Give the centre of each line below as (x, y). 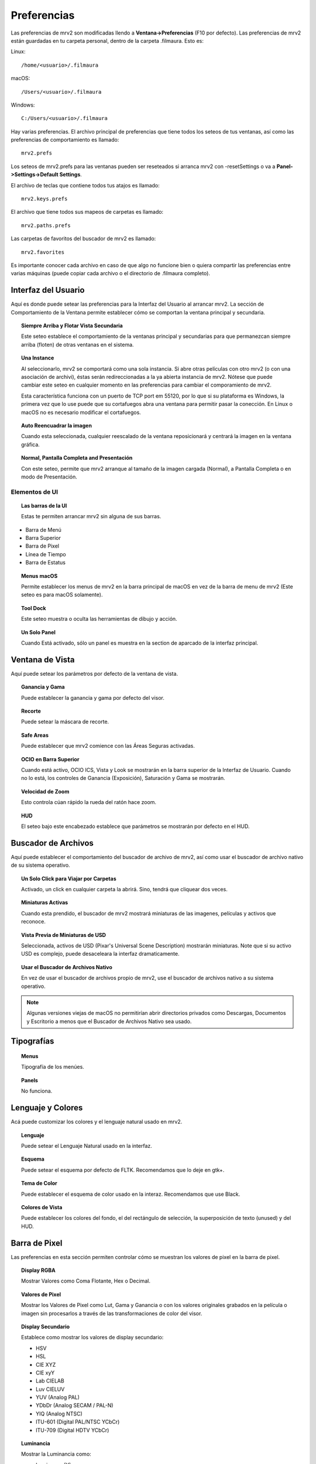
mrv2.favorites (43, 252)
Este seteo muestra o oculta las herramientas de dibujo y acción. (99, 619)
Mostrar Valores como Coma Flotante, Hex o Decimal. (86, 1281)
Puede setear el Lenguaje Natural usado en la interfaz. (87, 1145)
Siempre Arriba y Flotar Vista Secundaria (72, 326)
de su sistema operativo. (40, 865)
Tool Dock (34, 608)
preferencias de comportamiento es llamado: (65, 140)
